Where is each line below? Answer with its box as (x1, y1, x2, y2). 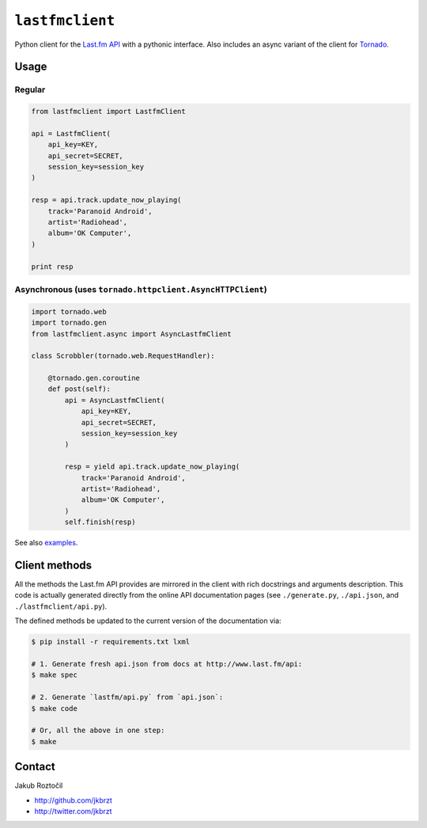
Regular (14, 84, 46, 95)
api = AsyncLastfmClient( (64, 396, 165, 405)
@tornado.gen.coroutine (47, 374, 140, 383)
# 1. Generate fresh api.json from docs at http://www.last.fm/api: (31, 659, 303, 668)
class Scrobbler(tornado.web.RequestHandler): (31, 351, 215, 360)
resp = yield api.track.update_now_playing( (64, 462, 240, 471)
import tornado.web (31, 307, 107, 316)
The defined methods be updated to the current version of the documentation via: (14, 616, 282, 625)
